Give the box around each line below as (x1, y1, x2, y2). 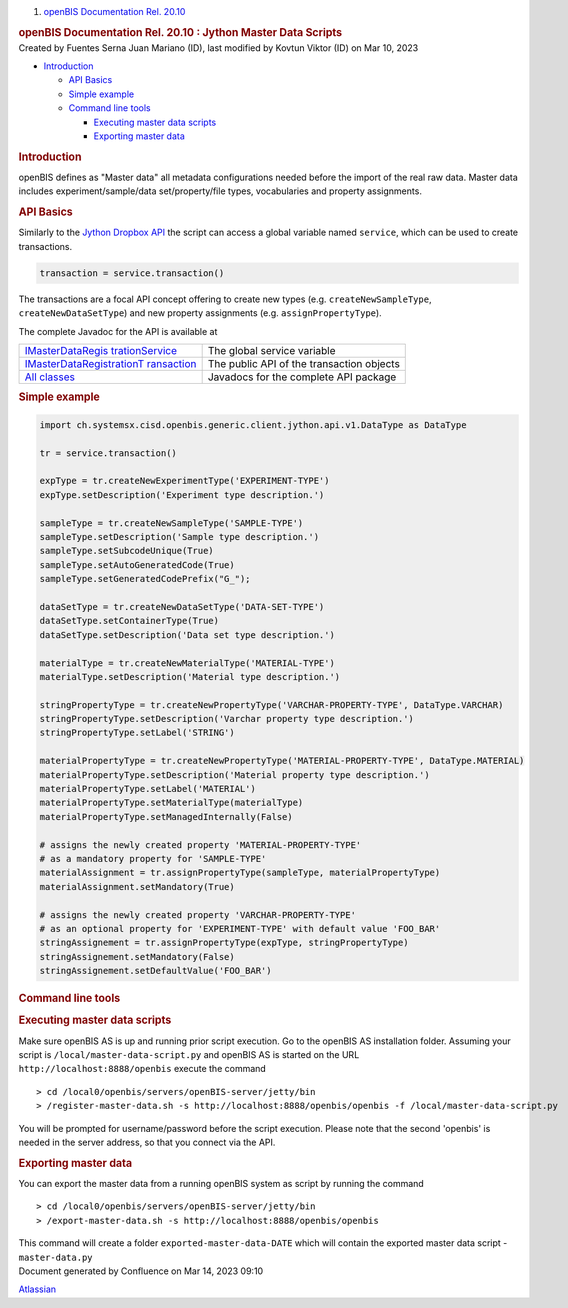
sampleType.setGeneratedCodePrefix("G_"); (39, 573, 251, 585)
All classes (24, 370, 75, 384)
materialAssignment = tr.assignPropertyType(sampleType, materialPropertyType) (39, 867, 441, 879)
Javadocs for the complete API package (207, 370, 397, 384)
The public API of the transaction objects (207, 357, 400, 371)
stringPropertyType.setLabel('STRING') (39, 727, 235, 739)
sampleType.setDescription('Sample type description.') (39, 531, 320, 542)
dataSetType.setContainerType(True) (39, 615, 220, 627)
